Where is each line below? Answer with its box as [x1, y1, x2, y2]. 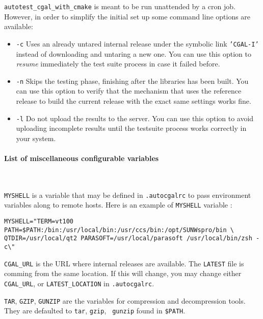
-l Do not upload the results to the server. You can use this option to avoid [16, 112, 254, 123]
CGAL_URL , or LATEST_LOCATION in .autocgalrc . [4, 278, 154, 288]
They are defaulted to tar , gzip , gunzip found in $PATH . [4, 305, 186, 316]
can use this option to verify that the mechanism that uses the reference [16, 85, 242, 96]
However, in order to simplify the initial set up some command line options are [4, 11, 251, 21]
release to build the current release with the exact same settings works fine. [16, 95, 251, 106]
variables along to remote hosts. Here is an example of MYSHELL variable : [4, 199, 232, 210]
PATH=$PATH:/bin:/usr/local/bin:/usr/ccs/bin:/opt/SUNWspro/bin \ [4, 226, 234, 234]
